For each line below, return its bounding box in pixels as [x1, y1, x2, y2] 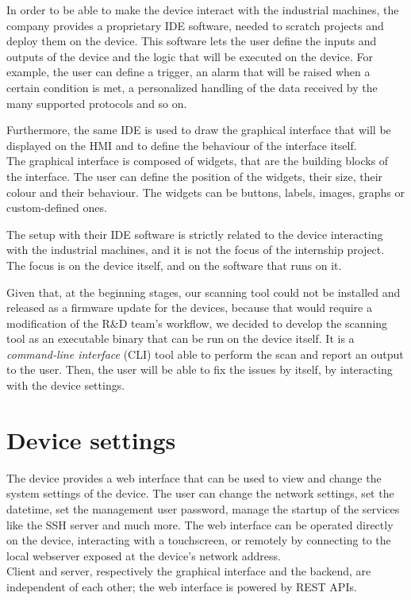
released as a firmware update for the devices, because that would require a [6, 299, 372, 316]
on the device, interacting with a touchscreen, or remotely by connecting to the [6, 532, 391, 548]
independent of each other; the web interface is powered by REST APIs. [6, 578, 357, 594]
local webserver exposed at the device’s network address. [6, 547, 281, 563]
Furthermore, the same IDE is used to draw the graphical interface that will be [6, 121, 391, 138]
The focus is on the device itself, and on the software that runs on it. [6, 256, 342, 273]
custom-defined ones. [6, 199, 107, 216]
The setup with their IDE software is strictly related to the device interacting [6, 225, 383, 242]
